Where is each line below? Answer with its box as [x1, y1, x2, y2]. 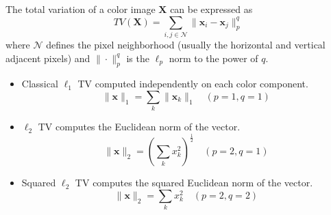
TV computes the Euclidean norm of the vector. [38, 119, 241, 134]
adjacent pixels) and [5, 51, 90, 65]
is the [126, 51, 149, 65]
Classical [21, 76, 58, 91]
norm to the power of [169, 51, 258, 65]
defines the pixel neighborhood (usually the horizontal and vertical [46, 37, 326, 51]
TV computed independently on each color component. [77, 76, 308, 91]
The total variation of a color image [5, 2, 156, 16]
